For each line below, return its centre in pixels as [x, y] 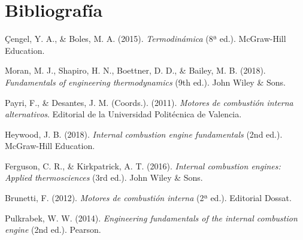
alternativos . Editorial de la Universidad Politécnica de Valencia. [123, 114]
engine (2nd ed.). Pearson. [53, 230]
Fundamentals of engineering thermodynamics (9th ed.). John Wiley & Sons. [145, 82]
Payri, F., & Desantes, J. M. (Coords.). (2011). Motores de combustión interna [149, 102]
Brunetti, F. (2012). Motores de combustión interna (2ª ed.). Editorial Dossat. [148, 198]
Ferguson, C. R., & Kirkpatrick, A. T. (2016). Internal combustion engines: [143, 165]
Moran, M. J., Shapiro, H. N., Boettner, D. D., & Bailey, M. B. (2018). [135, 70]
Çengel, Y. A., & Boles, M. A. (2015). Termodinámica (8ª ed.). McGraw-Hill [146, 39]
